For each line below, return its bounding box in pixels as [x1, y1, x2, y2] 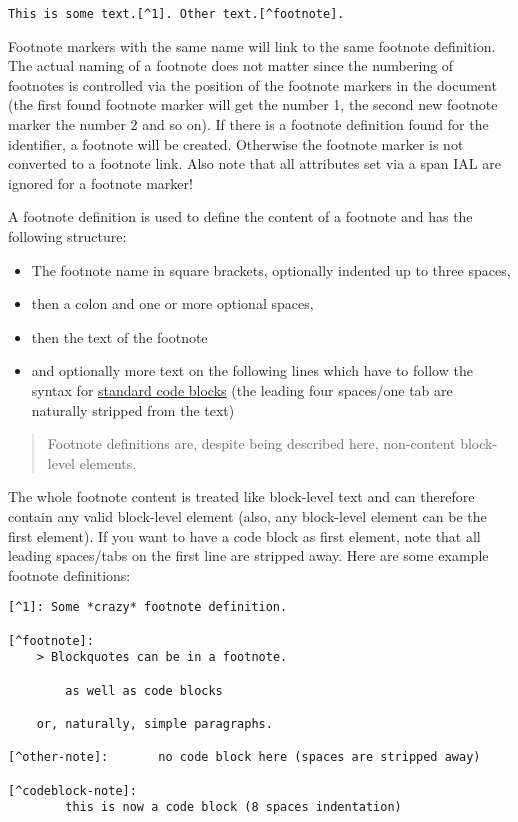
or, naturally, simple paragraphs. [36, 716, 273, 731]
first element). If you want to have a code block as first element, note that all [8, 525, 481, 546]
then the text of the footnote [31, 326, 208, 347]
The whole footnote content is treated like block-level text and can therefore [8, 486, 475, 507]
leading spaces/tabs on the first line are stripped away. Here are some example [8, 545, 489, 566]
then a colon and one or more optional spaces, [31, 293, 314, 314]
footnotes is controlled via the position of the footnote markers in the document [8, 74, 497, 95]
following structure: [8, 226, 127, 246]
